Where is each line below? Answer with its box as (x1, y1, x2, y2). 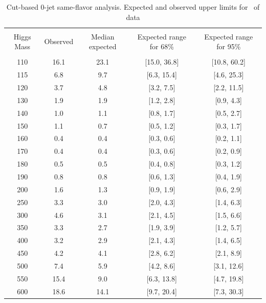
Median (91, 31, 115, 42)
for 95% (216, 41, 241, 52)
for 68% (149, 41, 174, 52)
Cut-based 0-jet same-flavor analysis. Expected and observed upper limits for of (6, 2, 260, 12)
